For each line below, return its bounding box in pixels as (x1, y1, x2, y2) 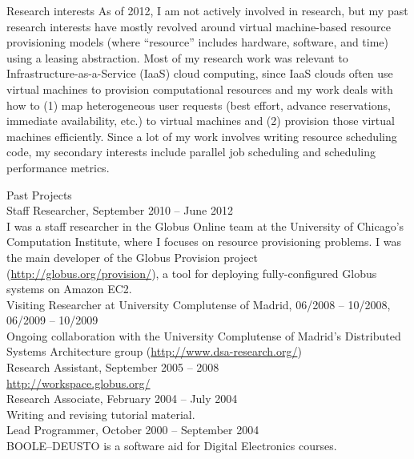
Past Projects (6, 186, 72, 203)
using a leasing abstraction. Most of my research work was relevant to (6, 49, 348, 66)
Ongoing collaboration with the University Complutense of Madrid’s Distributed (6, 327, 401, 344)
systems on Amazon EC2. (6, 280, 132, 297)
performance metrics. (6, 159, 110, 175)
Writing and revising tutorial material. (6, 405, 195, 422)
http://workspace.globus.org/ (6, 374, 151, 391)
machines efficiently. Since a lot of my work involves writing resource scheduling (6, 127, 397, 144)
